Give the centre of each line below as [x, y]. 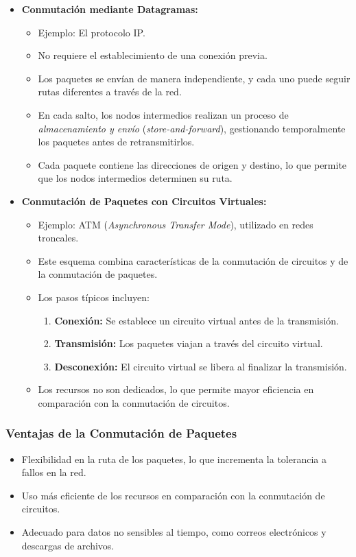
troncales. [58, 238]
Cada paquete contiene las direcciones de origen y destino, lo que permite [192, 164]
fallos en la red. [54, 472]
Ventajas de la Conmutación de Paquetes [121, 433]
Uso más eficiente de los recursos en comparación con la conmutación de [173, 495]
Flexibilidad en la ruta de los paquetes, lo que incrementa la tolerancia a [174, 459]
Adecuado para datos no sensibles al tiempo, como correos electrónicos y [174, 532]
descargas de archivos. [68, 545]
